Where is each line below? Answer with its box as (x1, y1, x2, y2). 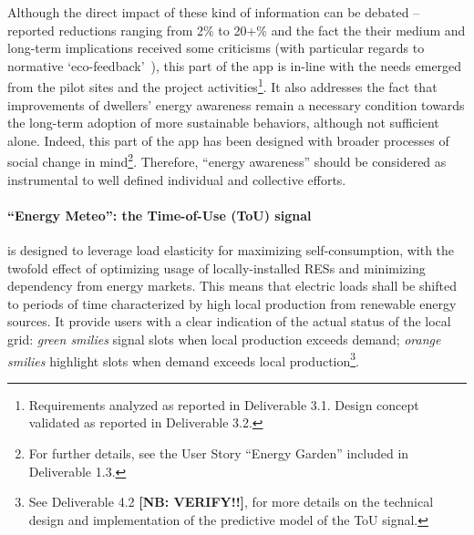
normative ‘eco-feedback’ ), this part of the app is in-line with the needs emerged (7, 56, 462, 75)
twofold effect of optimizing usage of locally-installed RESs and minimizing (7, 258, 426, 277)
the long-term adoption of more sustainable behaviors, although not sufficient (7, 113, 439, 132)
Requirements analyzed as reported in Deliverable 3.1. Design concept (28, 395, 419, 414)
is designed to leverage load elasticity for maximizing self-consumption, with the (7, 241, 455, 260)
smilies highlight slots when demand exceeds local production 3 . (7, 348, 360, 370)
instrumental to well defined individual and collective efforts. (7, 170, 346, 189)
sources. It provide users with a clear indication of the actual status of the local (7, 312, 451, 331)
